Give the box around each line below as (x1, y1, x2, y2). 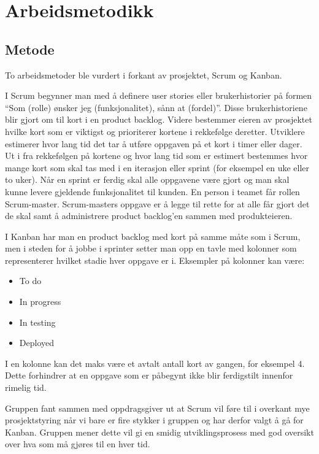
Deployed (19, 336, 54, 349)
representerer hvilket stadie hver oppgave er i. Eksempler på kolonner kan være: (5, 253, 305, 266)
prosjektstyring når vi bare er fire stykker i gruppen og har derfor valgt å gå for (5, 414, 304, 426)
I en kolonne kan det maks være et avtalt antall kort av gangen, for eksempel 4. (5, 356, 305, 369)
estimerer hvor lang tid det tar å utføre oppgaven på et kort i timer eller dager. (5, 137, 302, 150)
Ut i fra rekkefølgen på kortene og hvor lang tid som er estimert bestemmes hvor (5, 149, 308, 162)
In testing (19, 315, 56, 328)
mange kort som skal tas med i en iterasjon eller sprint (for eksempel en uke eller (5, 161, 310, 174)
